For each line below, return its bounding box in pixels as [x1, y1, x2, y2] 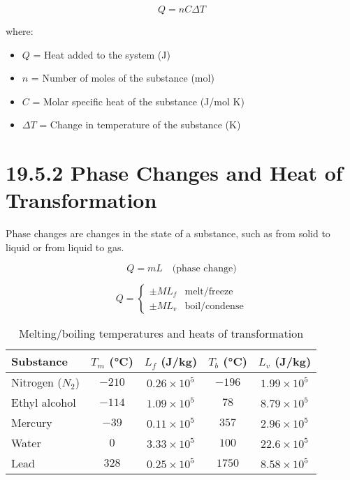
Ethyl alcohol [11, 394, 76, 411]
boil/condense [184, 301, 244, 311]
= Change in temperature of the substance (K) [39, 117, 241, 132]
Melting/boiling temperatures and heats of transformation [18, 325, 304, 342]
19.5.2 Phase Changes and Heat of [6, 158, 343, 187]
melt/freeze [184, 286, 233, 297]
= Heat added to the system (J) [33, 47, 170, 61]
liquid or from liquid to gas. [6, 239, 124, 254]
